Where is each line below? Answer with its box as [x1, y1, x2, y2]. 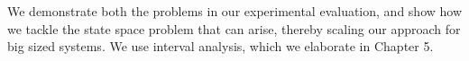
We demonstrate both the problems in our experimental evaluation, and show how [7, 2, 463, 20]
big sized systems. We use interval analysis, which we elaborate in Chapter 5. [7, 37, 434, 56]
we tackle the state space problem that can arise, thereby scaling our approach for [7, 19, 461, 38]
